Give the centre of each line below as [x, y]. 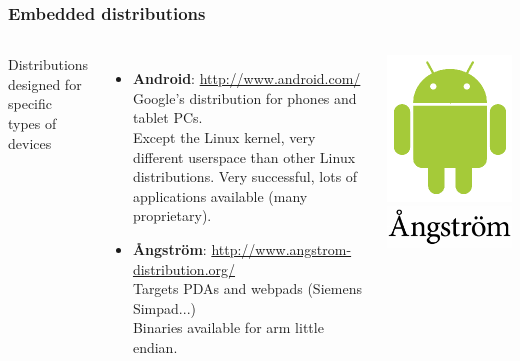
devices [30, 142]
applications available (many [220, 195]
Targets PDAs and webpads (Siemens [247, 288]
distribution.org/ [184, 268]
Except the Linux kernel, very [224, 137]
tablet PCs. [167, 117]
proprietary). [172, 215]
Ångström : [169, 248]
